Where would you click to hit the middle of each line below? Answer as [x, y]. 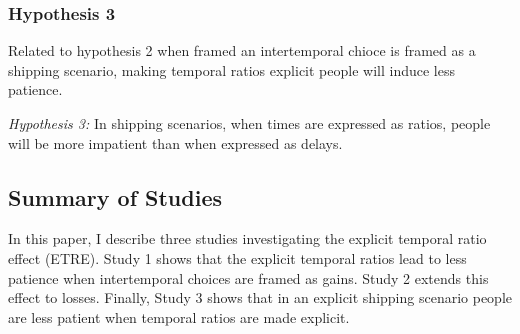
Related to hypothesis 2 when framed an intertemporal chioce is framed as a [242, 50]
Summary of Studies [115, 196]
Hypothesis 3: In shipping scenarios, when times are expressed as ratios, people [249, 123]
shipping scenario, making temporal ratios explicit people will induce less [231, 69]
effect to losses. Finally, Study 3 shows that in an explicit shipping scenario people [260, 297]
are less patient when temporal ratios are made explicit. [179, 316]
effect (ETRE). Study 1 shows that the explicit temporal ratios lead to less [237, 257]
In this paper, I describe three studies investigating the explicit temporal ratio [247, 238]
